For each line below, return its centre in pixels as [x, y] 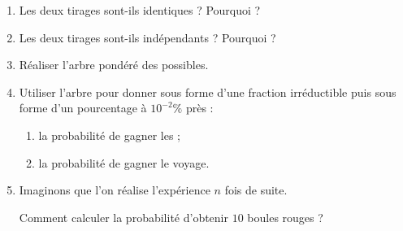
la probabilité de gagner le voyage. [124, 162]
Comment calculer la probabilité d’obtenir [123, 217]
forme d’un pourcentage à [83, 108]
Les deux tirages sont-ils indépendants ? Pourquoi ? [147, 37]
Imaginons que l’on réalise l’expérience [115, 190]
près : [199, 108]
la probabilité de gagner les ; [109, 135]
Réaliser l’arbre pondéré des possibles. [114, 65]
